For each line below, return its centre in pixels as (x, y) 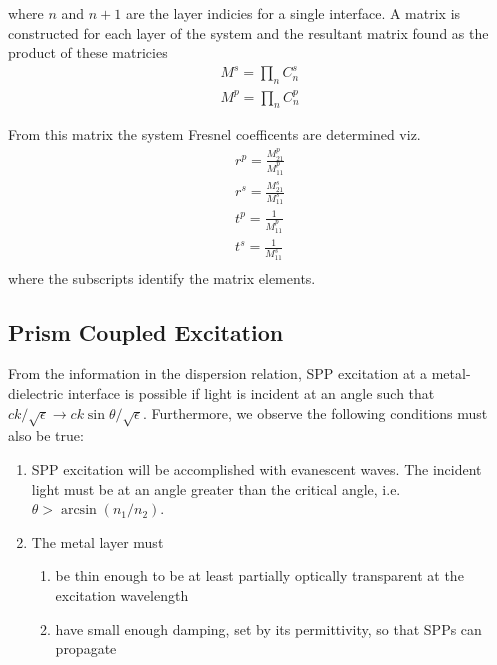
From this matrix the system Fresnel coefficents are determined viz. (214, 134)
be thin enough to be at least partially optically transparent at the (259, 575)
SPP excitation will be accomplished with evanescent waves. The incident (256, 469)
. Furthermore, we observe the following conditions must (315, 412)
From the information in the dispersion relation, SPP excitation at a (218, 373)
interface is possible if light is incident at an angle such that (251, 393)
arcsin (78, 510)
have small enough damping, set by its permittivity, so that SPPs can (268, 628)
